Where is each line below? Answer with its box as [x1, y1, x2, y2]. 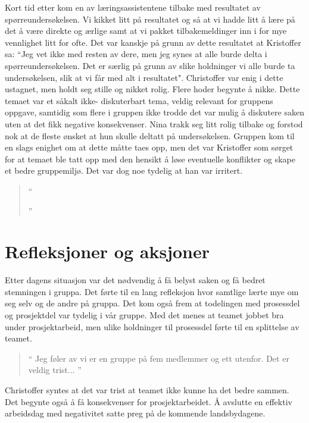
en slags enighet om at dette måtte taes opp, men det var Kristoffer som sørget [5, 141, 294, 153]
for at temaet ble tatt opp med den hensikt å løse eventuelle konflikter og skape [5, 152, 295, 165]
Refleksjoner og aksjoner [5, 239, 210, 264]
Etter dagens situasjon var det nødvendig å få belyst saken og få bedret [5, 274, 266, 286]
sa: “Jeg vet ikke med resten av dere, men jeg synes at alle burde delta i [5, 48, 267, 60]
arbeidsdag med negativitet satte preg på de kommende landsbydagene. [5, 407, 266, 419]
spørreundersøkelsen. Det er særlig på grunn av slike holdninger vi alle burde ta [5, 59, 295, 71]
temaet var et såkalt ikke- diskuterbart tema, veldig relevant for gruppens [5, 94, 273, 106]
